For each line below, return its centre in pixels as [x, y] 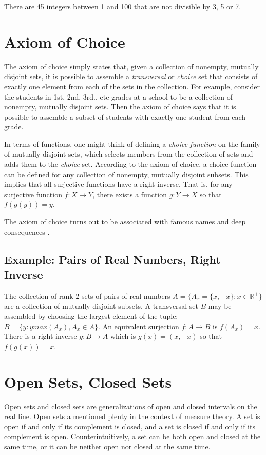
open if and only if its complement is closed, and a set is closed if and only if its [130, 426]
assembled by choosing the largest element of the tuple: [91, 316]
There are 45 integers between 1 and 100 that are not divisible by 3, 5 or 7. [123, 6]
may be [220, 306]
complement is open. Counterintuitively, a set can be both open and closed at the [132, 436]
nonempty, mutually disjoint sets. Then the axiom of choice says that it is [120, 107]
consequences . [27, 231]
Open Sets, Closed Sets [88, 381]
